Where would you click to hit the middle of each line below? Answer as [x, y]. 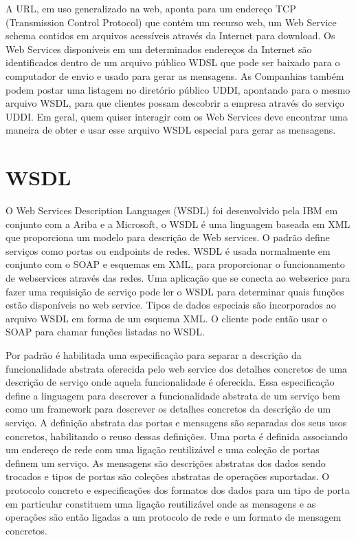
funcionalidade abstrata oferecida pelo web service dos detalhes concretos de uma [177, 368]
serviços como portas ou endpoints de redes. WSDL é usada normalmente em [168, 250]
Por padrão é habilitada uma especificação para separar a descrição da [154, 355]
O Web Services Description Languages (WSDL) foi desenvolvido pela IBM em [172, 210]
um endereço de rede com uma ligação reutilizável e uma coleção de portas [163, 449]
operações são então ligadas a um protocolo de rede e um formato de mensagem [174, 517]
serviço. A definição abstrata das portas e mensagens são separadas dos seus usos [176, 422]
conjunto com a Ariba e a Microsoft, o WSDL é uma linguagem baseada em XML [178, 224]
